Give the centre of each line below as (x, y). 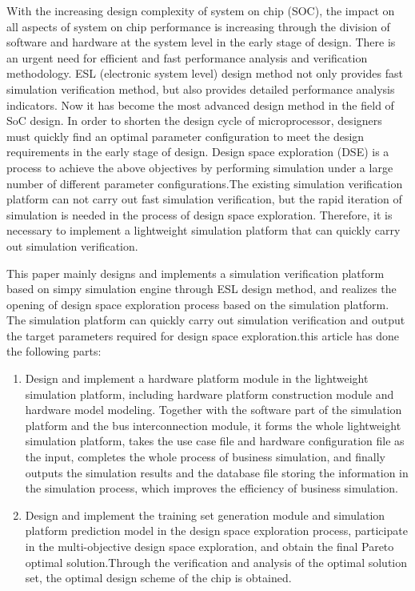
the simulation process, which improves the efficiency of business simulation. (211, 488)
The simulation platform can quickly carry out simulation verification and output (206, 320)
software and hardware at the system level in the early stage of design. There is (201, 42)
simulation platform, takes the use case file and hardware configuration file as (215, 441)
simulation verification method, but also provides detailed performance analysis (201, 88)
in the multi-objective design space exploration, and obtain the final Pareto (209, 546)
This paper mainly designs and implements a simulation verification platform (196, 273)
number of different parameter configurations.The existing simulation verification (205, 183)
